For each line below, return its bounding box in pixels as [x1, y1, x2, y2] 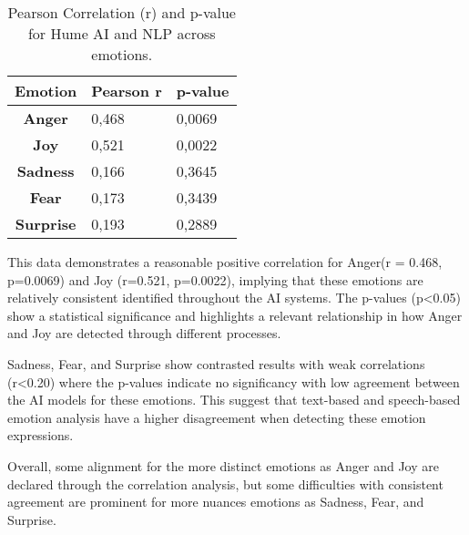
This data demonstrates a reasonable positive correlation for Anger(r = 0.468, [7, 252, 443, 271]
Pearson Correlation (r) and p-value [7, 2, 236, 23]
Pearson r [91, 80, 162, 101]
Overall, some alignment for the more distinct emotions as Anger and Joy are [7, 456, 439, 475]
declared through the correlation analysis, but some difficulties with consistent [7, 474, 444, 493]
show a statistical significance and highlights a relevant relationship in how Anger [7, 305, 463, 324]
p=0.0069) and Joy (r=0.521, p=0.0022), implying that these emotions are [7, 270, 423, 289]
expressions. [7, 426, 74, 445]
